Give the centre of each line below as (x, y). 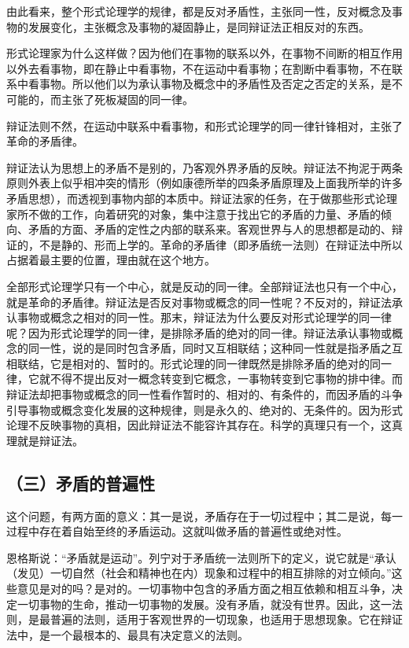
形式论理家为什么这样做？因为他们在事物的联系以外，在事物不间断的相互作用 (204, 53)
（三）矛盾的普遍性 (81, 482)
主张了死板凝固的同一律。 (127, 99)
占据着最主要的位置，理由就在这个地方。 (111, 260)
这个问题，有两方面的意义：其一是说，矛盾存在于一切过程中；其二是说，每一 (204, 515)
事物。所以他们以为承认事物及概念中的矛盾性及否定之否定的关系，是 (215, 84)
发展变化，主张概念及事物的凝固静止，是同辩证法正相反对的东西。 (199, 26)
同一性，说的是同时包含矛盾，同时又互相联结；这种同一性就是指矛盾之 (210, 348)
